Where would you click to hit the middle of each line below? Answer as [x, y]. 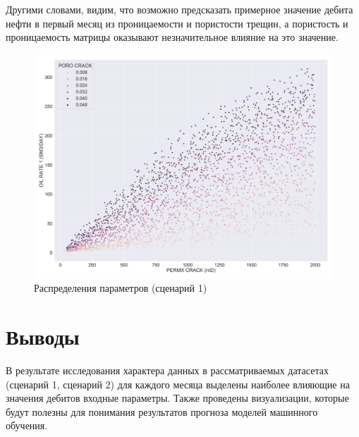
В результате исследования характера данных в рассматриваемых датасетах [167, 370]
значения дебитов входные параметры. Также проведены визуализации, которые [177, 398]
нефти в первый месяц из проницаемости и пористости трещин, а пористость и [177, 23]
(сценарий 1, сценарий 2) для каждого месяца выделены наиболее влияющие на [178, 384]
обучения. [27, 425]
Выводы [43, 337]
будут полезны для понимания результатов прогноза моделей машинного [162, 411]
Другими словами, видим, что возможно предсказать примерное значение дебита [179, 9]
